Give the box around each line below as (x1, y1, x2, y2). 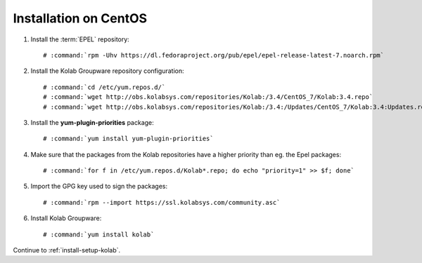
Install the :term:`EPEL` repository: (30, 35, 129, 43)
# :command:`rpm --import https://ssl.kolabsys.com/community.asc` (43, 198, 281, 206)
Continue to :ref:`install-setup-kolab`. (13, 246, 121, 255)
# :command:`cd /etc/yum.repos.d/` (43, 83, 166, 91)
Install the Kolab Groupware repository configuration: (30, 67, 184, 75)
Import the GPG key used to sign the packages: (30, 182, 168, 191)
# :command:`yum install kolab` (43, 230, 155, 238)
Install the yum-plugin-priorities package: (30, 118, 154, 126)
